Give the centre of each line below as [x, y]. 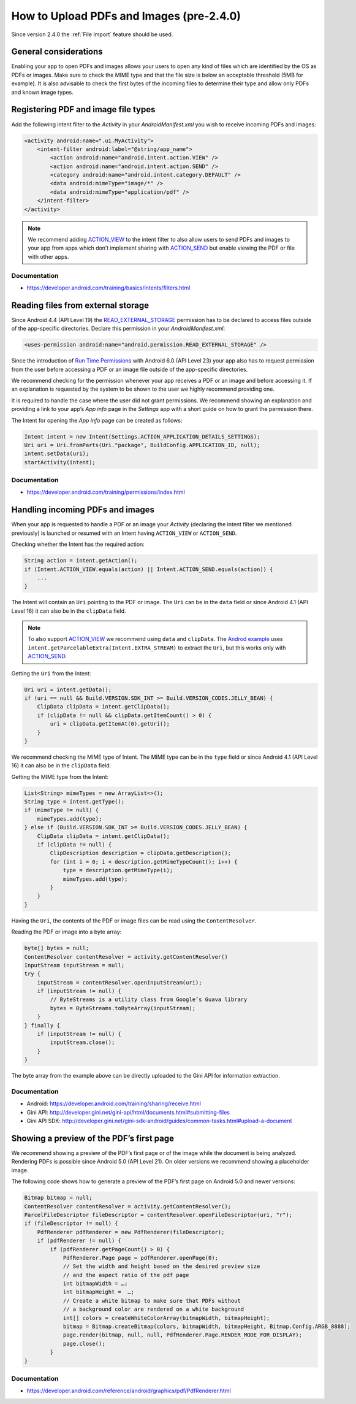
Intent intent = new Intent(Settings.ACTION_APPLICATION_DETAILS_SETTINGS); [142, 436]
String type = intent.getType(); [74, 802]
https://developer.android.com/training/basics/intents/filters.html [108, 288]
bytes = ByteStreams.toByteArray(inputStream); [123, 1008]
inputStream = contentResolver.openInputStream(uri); [119, 982]
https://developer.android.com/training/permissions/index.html [106, 492]
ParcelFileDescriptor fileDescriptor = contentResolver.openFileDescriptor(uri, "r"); [158, 1215]
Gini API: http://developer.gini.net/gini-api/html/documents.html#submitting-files [128, 1112]
